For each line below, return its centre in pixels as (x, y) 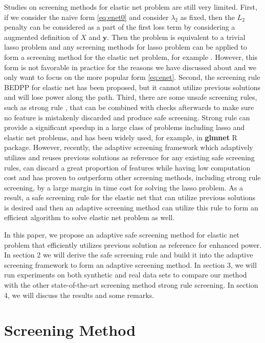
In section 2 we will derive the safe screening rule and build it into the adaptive (129, 255)
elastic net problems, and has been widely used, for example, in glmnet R (121, 137)
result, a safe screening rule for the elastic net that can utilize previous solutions (130, 197)
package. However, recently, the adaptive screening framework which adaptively (129, 147)
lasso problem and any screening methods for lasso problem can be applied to (126, 47)
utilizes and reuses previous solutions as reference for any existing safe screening (129, 157)
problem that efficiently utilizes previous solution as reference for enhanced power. (133, 244)
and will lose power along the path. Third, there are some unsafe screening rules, (131, 97)
